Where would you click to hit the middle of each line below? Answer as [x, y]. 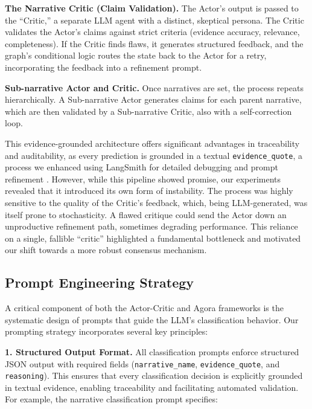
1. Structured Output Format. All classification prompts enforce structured [152, 351]
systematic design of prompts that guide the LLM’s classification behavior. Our [152, 319]
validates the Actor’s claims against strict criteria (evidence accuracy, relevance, [152, 32]
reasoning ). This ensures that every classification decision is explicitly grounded [154, 375]
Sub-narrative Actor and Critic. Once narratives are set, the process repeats [154, 87]
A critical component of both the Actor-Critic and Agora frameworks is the [144, 308]
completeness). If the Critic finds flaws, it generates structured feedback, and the [154, 43]
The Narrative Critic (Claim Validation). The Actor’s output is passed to [152, 8]
